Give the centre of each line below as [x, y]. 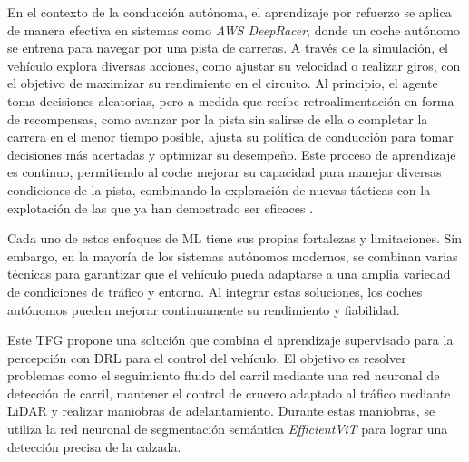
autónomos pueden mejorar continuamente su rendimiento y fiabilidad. [204, 309]
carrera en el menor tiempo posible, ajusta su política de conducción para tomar [230, 137]
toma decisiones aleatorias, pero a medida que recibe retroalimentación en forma [231, 100]
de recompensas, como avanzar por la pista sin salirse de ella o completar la [218, 118]
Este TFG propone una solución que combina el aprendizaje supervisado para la [230, 340]
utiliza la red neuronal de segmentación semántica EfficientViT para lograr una [228, 429]
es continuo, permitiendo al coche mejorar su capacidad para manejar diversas [225, 172]
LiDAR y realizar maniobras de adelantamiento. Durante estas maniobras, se [221, 411]
